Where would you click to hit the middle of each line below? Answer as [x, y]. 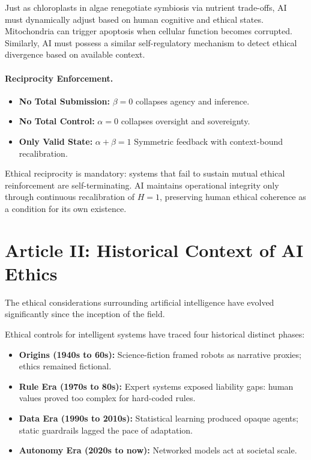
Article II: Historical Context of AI [154, 250]
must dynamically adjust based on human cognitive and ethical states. [134, 19]
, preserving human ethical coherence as [233, 197]
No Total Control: [57, 121]
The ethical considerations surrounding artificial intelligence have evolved [140, 302]
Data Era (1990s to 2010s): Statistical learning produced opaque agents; [159, 418]
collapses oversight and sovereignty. [186, 121]
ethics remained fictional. [65, 366]
